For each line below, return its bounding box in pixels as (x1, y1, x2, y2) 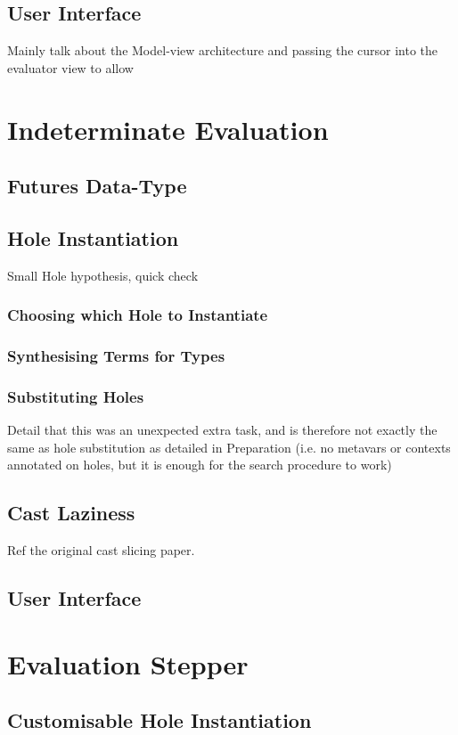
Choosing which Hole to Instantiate (7, 304, 268, 326)
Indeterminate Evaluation (7, 110, 329, 147)
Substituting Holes (7, 385, 144, 407)
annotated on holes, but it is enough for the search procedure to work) (7, 455, 392, 474)
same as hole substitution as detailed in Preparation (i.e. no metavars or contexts (7, 437, 451, 456)
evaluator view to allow (7, 58, 134, 77)
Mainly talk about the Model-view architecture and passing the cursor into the (7, 41, 438, 60)
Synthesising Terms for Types (7, 345, 225, 367)
